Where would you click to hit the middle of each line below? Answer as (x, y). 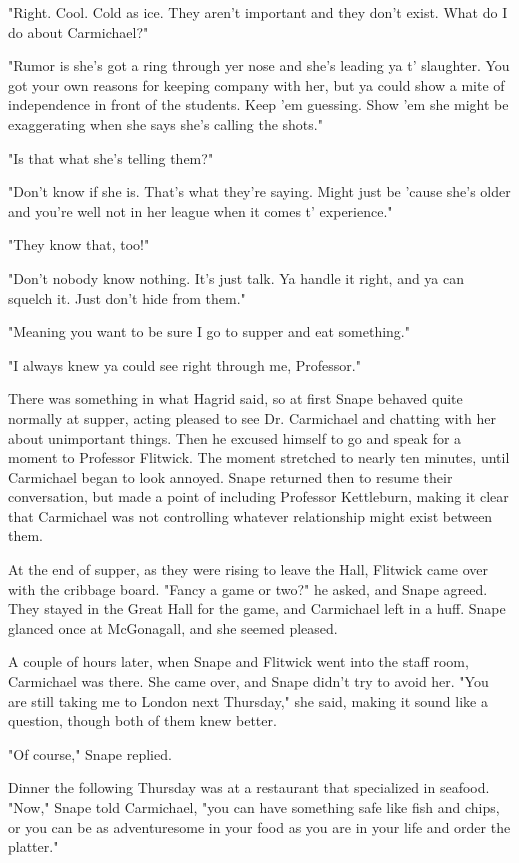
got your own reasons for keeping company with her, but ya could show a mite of (256, 84)
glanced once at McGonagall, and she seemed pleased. (173, 627)
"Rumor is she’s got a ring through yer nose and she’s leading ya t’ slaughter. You (259, 65)
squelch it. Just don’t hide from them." (127, 297)
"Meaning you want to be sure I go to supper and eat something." (209, 331)
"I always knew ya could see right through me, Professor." (184, 364)
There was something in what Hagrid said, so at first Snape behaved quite (235, 398)
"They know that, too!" (79, 244)
